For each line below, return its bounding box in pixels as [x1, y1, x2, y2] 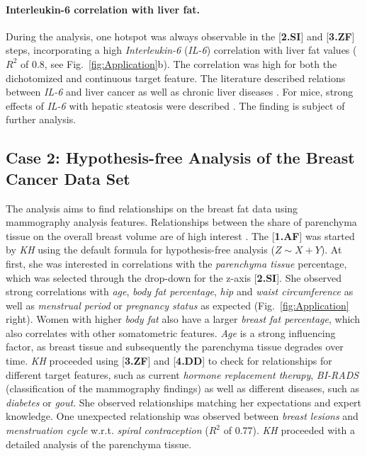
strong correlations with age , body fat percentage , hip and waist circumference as [6, 284, 354, 299]
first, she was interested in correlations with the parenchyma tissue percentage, [6, 256, 347, 270]
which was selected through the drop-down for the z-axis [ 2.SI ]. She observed [6, 270, 342, 285]
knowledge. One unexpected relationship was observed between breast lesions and [6, 409, 358, 423]
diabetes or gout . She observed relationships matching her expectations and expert [6, 394, 362, 409]
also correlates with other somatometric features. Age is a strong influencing [6, 325, 336, 340]
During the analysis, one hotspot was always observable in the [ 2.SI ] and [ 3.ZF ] [6, 28, 355, 43]
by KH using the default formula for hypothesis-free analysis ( [6, 242, 275, 257]
